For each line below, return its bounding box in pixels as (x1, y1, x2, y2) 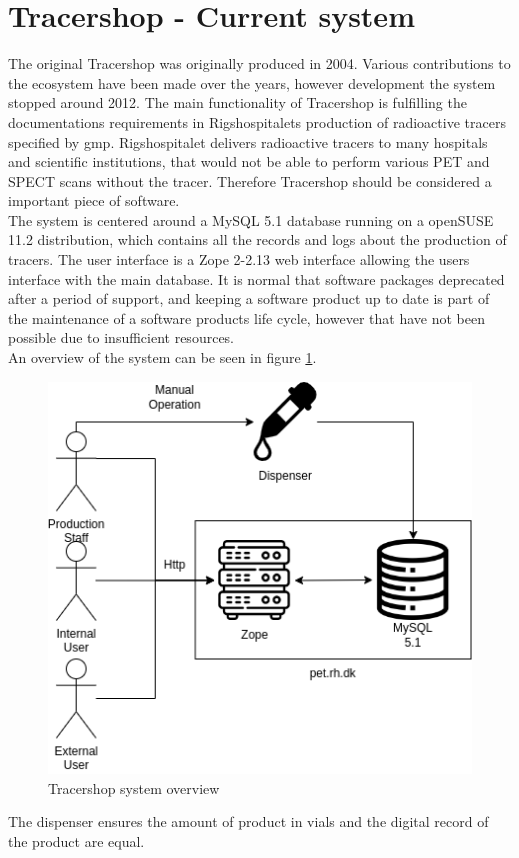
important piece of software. (8, 190, 180, 211)
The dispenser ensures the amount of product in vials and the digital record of (8, 811, 489, 832)
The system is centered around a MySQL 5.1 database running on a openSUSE (8, 209, 494, 230)
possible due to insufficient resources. (8, 327, 235, 348)
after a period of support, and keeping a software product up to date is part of (8, 288, 490, 309)
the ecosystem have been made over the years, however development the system (8, 72, 496, 93)
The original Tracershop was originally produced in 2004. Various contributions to (8, 53, 511, 74)
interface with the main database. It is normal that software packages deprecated (8, 268, 505, 289)
